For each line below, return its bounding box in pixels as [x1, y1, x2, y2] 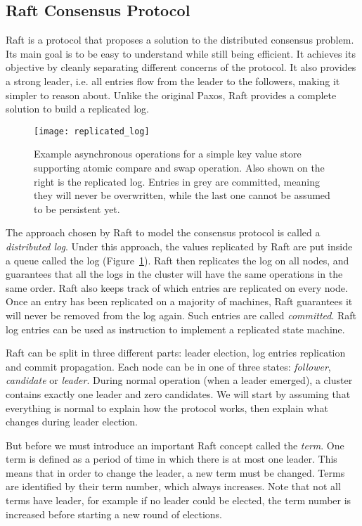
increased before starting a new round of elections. [6, 506, 222, 521]
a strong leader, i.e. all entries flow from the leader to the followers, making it [6, 73, 340, 88]
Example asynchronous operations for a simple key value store [34, 146, 302, 161]
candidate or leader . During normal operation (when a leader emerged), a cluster [6, 373, 353, 387]
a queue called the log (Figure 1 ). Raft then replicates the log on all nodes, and [6, 252, 349, 267]
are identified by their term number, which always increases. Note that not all [6, 479, 341, 494]
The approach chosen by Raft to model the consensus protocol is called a [6, 225, 321, 240]
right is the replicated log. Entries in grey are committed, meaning [34, 174, 320, 188]
